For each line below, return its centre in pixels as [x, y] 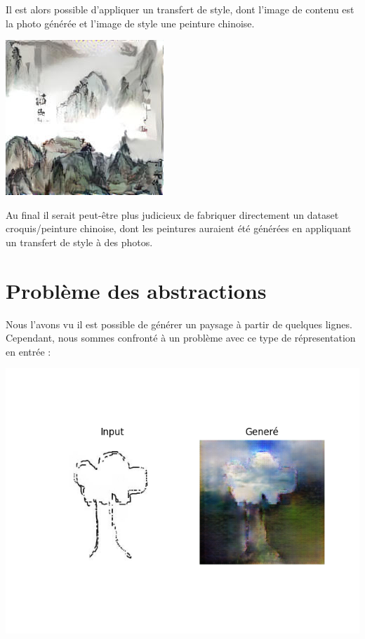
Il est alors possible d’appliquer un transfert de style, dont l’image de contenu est [180, 9]
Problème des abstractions [136, 290]
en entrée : [28, 351]
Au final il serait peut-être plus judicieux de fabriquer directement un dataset [172, 214]
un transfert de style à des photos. [79, 242]
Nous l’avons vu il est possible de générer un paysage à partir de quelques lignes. [179, 324]
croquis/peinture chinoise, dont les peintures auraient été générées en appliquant [179, 228]
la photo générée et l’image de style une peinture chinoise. [130, 23]
